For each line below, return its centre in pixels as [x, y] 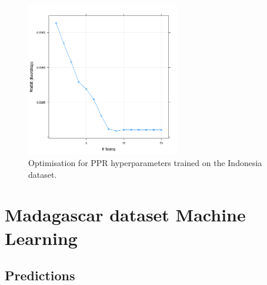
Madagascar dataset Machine [125, 215]
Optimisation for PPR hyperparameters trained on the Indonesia [145, 162]
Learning [41, 238]
